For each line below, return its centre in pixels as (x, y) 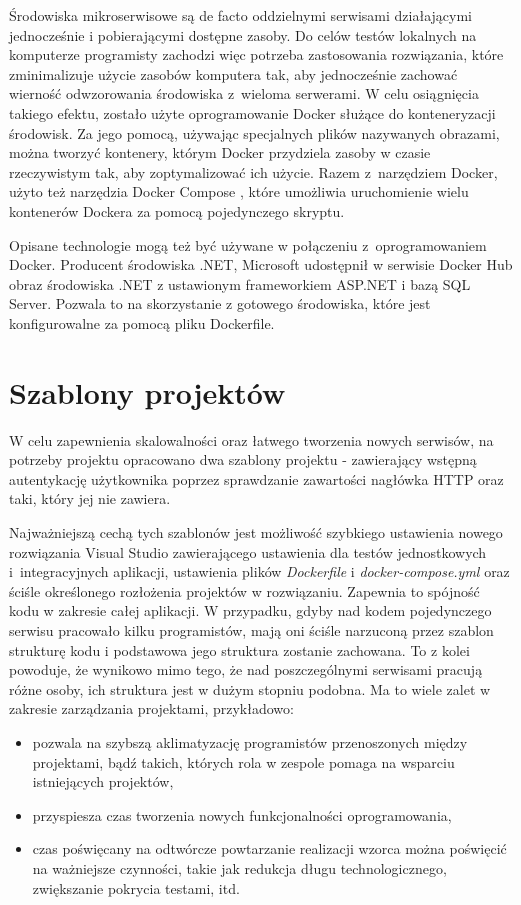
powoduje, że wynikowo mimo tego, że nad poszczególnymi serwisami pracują (246, 669)
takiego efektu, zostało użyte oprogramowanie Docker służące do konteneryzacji (252, 112)
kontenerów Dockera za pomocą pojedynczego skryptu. (177, 210)
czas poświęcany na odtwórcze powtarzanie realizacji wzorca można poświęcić (269, 848)
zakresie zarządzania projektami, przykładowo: (151, 708)
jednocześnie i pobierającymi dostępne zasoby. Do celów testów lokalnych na (243, 34)
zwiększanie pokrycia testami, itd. (136, 887)
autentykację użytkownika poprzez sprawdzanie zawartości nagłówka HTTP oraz (256, 478)
